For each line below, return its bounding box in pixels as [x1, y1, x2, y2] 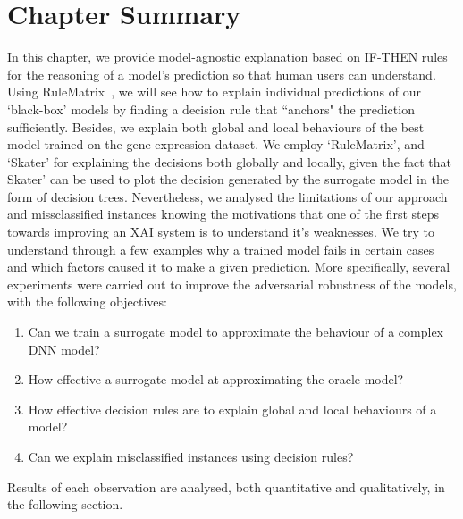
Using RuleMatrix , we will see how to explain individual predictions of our [7, 82, 421, 101]
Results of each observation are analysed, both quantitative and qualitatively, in [7, 477, 445, 496]
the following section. [7, 495, 123, 514]
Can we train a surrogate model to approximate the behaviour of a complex [28, 322, 444, 341]
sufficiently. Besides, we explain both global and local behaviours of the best [7, 117, 425, 136]
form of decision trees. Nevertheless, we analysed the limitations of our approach [7, 187, 448, 205]
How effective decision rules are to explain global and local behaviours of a [28, 399, 437, 418]
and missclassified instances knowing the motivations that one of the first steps [7, 205, 439, 223]
